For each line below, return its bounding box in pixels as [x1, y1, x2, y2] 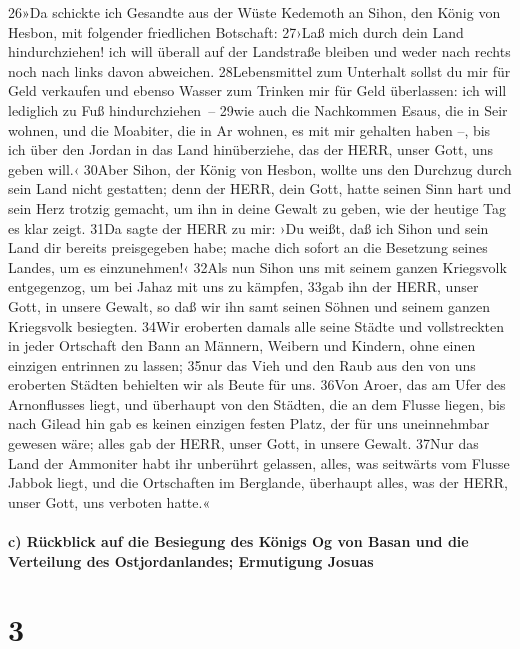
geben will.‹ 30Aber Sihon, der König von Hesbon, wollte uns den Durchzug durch [8, 158, 512, 179]
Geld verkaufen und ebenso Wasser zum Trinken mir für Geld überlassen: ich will [8, 80, 507, 101]
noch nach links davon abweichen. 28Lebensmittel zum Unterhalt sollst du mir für [8, 60, 511, 81]
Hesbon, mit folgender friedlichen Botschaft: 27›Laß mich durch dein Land [8, 21, 464, 42]
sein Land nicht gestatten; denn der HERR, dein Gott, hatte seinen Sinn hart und [8, 178, 512, 199]
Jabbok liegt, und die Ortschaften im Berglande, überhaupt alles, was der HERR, [8, 472, 508, 493]
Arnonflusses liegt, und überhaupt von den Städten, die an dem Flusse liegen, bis [8, 393, 506, 414]
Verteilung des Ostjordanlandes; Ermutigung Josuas [8, 550, 374, 571]
